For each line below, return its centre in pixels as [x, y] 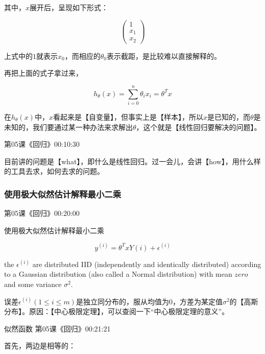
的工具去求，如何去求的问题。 [54, 171]
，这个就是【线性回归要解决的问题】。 [199, 127]
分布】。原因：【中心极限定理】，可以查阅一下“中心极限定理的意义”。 [117, 311]
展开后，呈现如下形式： [69, 7]
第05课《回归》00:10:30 [42, 144]
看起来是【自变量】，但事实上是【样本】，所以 [128, 116]
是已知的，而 [228, 116]
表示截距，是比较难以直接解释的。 [164, 56]
